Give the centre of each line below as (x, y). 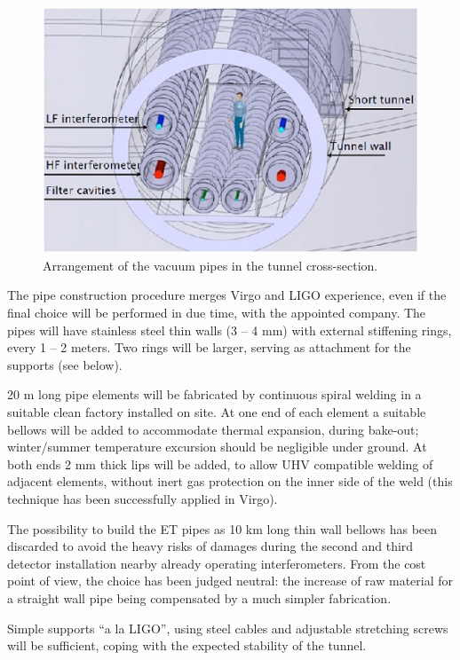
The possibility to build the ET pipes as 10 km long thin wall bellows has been (222, 528)
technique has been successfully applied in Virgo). (143, 498)
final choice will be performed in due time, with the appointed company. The (217, 312)
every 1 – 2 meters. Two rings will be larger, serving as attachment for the (209, 347)
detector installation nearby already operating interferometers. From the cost (217, 563)
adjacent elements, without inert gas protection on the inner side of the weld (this (230, 481)
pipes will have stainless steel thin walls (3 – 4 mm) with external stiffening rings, (230, 330)
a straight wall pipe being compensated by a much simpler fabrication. (199, 597)
